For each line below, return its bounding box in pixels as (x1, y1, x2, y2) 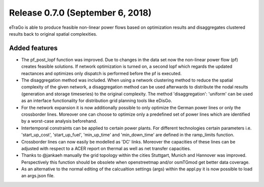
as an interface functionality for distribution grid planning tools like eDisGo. (21, 98, 172, 104)
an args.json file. (21, 173, 55, 179)
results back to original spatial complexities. (9, 31, 98, 37)
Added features (9, 44, 58, 52)
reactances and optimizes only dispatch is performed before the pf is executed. (21, 70, 182, 76)
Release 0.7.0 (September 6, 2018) (9, 7, 152, 18)
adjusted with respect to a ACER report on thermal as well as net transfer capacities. (21, 145, 191, 151)
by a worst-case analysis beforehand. (21, 118, 97, 124)
